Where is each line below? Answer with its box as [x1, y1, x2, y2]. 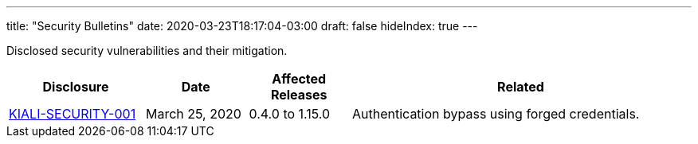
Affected [272, 71, 327, 87]
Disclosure [42, 79, 109, 95]
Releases [270, 87, 327, 103]
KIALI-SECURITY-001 [9, 106, 136, 122]
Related [497, 79, 544, 95]
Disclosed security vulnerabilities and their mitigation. [6, 44, 288, 57]
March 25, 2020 [146, 106, 241, 122]
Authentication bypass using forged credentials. [352, 106, 640, 122]
